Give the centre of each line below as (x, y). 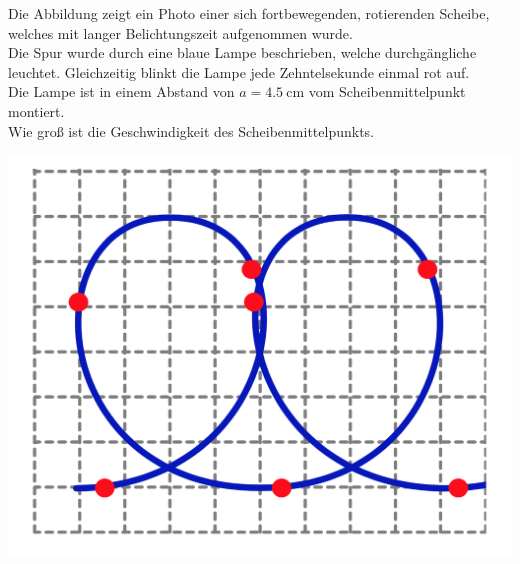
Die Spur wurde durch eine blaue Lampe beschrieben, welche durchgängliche (242, 52)
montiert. (36, 110)
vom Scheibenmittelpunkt (387, 91)
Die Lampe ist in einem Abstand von (121, 91)
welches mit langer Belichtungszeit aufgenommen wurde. (180, 32)
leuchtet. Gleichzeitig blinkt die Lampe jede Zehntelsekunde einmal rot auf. (239, 71)
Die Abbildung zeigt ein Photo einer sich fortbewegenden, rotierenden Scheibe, (249, 13)
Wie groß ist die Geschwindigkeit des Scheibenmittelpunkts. (191, 130)
